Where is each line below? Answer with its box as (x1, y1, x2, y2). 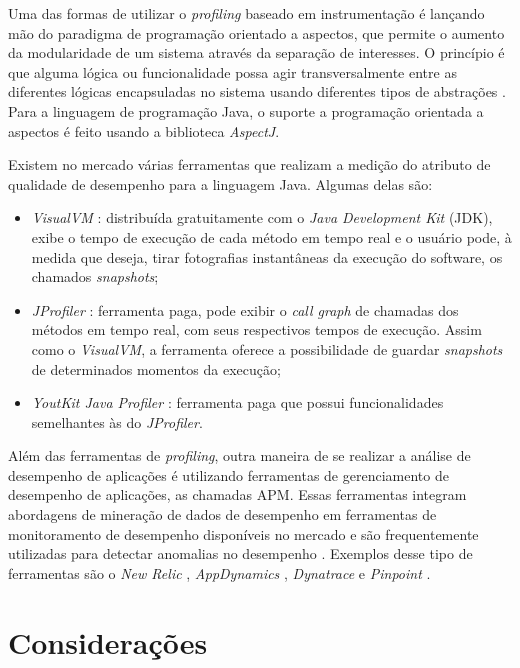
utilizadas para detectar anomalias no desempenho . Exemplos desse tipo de (8, 543, 473, 564)
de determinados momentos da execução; (31, 358, 281, 379)
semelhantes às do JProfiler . (31, 411, 203, 432)
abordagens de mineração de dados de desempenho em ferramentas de (8, 504, 437, 525)
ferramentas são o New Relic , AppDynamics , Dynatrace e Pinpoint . (8, 562, 431, 583)
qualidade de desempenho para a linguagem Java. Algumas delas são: (8, 173, 433, 194)
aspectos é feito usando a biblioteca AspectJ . (8, 120, 280, 141)
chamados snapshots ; (31, 266, 159, 287)
